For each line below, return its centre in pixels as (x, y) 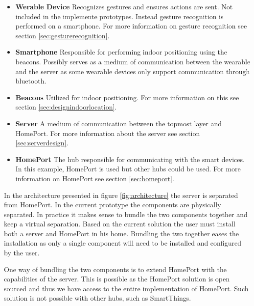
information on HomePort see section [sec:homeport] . (95, 178)
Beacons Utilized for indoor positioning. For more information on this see (127, 97)
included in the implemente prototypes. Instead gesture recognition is (119, 16)
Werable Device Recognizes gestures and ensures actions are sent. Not (124, 6)
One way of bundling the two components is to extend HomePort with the (115, 269)
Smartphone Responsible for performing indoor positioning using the (121, 52)
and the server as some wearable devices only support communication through (133, 71)
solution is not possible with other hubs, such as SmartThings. (98, 298)
